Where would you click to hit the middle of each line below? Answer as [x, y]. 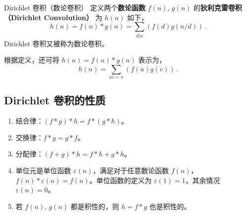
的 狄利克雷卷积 [218, 7]
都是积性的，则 [95, 206]
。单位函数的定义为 [121, 180]
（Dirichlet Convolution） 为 [53, 17]
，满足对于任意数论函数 [131, 170]
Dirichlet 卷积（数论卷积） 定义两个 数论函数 [75, 7]
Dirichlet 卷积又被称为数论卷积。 [56, 43]
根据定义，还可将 [32, 60]
